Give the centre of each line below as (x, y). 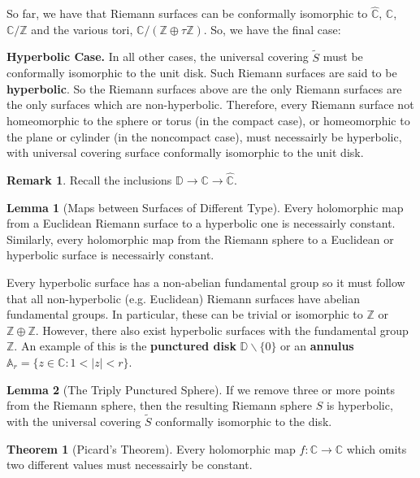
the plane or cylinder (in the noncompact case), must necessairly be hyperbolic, (204, 136)
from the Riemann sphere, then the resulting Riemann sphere (160, 405)
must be (343, 56)
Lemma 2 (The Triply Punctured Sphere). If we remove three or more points (201, 389)
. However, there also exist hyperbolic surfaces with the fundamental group (222, 330)
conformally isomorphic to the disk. (244, 421)
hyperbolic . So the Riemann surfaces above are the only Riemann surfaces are (204, 88)
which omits (377, 448)
